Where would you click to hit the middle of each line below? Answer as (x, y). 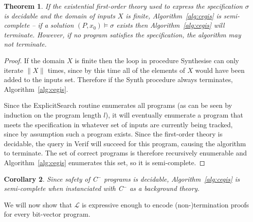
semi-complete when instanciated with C (63, 188)
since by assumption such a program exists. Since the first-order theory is (113, 134)
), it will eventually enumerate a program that (174, 114)
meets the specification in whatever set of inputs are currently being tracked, (118, 124)
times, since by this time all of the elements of (117, 70)
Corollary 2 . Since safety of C (51, 179)
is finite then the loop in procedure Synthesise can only (157, 60)
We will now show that (38, 204)
